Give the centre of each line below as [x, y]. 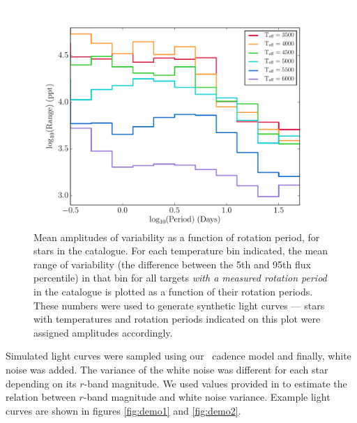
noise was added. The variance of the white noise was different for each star [167, 369]
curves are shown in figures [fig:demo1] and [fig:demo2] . [123, 410]
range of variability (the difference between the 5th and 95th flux [172, 264]
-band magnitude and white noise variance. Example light [207, 397]
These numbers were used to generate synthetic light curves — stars [179, 305]
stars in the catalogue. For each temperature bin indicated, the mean [181, 251]
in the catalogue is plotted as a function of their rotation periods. [173, 291]
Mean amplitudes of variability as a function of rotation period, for [177, 237]
